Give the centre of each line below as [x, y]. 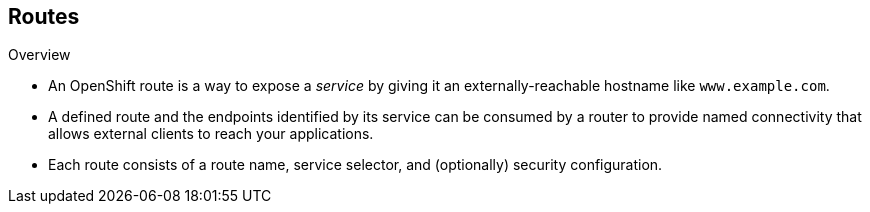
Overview [39, 55]
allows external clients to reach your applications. [211, 134]
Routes [44, 16]
